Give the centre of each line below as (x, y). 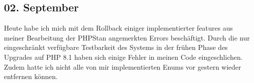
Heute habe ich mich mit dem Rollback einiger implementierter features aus (119, 28)
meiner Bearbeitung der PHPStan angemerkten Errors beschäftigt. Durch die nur (127, 37)
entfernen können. (31, 76)
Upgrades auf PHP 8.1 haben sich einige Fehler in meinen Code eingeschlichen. (123, 57)
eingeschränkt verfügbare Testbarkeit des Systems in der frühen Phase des (116, 47)
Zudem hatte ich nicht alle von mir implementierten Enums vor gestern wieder (123, 66)
